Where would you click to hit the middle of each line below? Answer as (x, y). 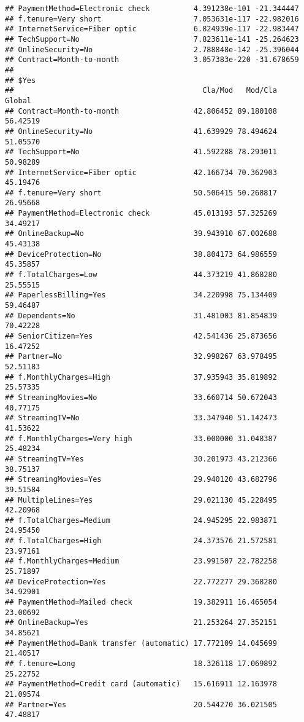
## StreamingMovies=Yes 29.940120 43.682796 (141, 480)
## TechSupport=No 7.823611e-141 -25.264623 (152, 39)
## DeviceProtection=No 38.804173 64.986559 (141, 254)
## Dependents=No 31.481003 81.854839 (141, 316)
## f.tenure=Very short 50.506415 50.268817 (141, 193)
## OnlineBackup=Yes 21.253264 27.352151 (141, 623)
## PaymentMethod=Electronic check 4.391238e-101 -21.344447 (152, 9)
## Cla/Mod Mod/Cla (141, 91)
